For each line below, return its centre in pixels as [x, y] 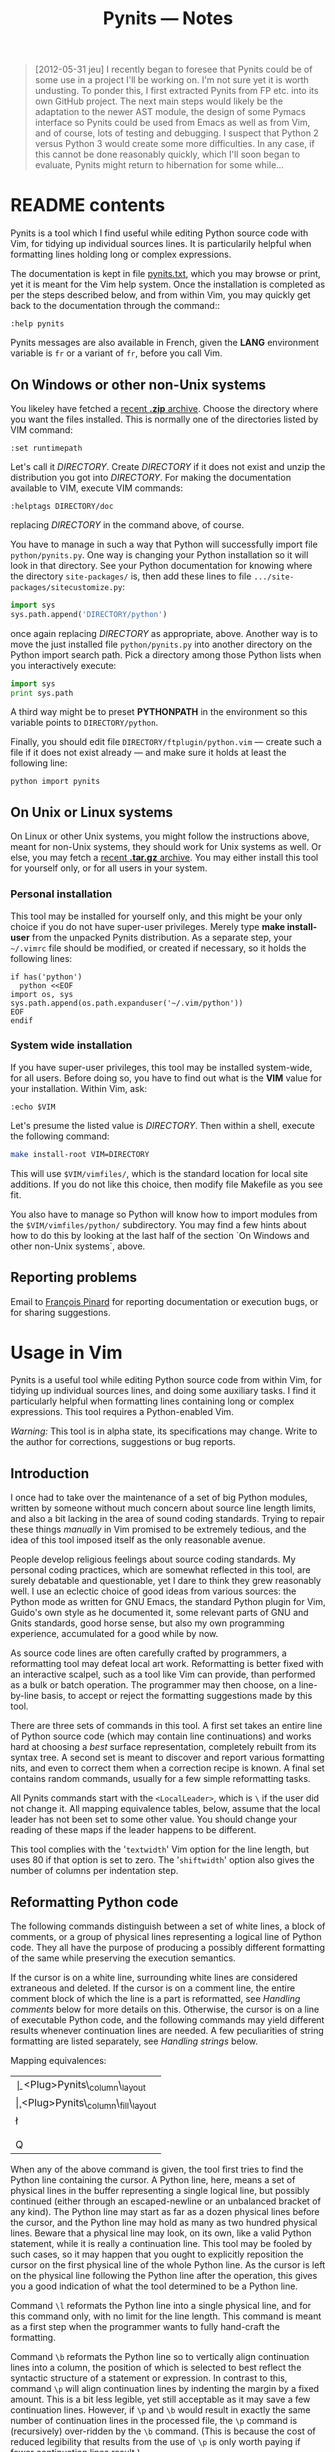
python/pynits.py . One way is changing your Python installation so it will [159, 554]
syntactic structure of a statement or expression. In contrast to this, [149, 2378]
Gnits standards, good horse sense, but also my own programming [147, 1623]
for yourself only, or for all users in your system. [109, 868]
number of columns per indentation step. [94, 1871]
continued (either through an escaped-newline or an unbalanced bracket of [166, 2201]
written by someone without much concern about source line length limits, [163, 1508]
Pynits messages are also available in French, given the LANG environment [165, 343]
